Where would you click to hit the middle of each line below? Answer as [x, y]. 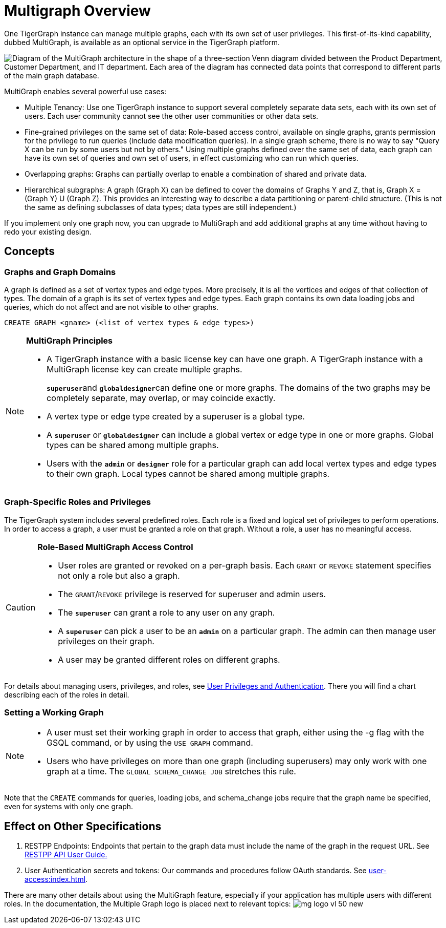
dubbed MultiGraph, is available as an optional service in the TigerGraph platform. [142, 42]
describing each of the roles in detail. [67, 694]
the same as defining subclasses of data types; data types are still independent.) [161, 207]
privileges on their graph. [106, 641]
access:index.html [55, 879]
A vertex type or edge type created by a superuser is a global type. [176, 416]
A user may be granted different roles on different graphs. [169, 659]
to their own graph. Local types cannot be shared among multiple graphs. [188, 473]
